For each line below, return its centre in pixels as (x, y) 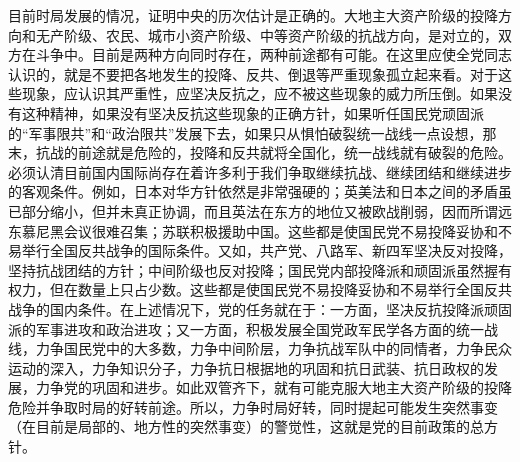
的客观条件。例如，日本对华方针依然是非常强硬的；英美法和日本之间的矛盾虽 (260, 191)
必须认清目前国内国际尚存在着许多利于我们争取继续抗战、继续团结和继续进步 (260, 171)
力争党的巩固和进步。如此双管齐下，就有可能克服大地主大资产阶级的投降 (273, 387)
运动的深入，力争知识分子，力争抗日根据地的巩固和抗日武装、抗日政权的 (246, 367)
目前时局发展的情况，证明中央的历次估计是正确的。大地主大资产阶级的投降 (253, 15)
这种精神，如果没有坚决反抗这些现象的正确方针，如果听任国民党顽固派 (252, 112)
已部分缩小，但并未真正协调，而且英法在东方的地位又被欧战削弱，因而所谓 (253, 210)
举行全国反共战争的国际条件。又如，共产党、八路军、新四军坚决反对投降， (266, 250)
